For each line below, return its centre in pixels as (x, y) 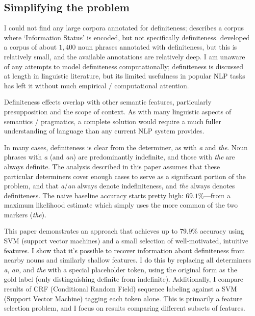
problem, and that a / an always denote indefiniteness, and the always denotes (119, 186)
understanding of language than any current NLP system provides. (104, 131)
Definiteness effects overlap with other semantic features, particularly (108, 102)
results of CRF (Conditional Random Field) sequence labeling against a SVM (121, 289)
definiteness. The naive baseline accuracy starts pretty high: (94, 195)
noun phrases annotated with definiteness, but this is (158, 47)
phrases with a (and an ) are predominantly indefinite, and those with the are (119, 157)
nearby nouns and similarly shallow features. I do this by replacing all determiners (127, 260)
